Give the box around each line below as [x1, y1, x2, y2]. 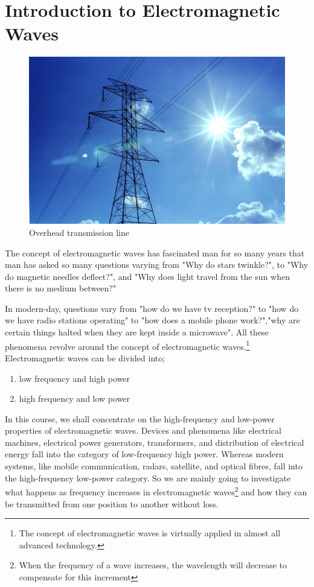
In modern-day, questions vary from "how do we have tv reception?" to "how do [5, 302, 299, 314]
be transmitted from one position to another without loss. [5, 497, 219, 510]
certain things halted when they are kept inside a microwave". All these [5, 326, 269, 338]
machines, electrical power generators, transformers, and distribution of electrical [5, 436, 304, 448]
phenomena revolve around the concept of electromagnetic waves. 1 [5, 338, 250, 352]
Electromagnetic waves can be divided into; [5, 351, 165, 364]
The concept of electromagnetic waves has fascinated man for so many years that [5, 246, 305, 259]
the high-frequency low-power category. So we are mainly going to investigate [5, 471, 291, 484]
